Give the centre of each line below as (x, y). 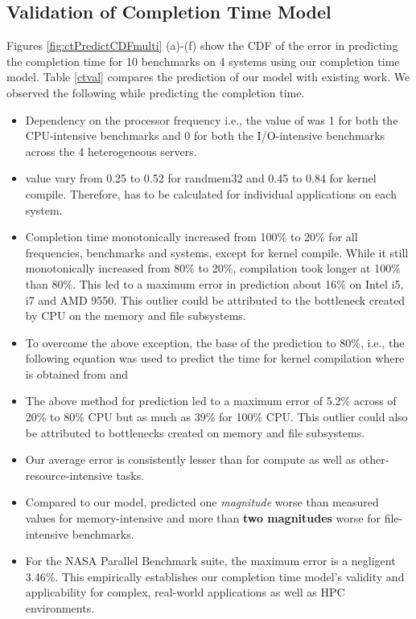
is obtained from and (77, 373)
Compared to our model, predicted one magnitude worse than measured (202, 502)
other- (374, 459)
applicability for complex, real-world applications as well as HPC (185, 592)
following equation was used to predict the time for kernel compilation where (215, 358)
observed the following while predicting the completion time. (156, 92)
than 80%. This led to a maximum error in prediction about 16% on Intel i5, (214, 283)
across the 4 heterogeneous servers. (111, 151)
